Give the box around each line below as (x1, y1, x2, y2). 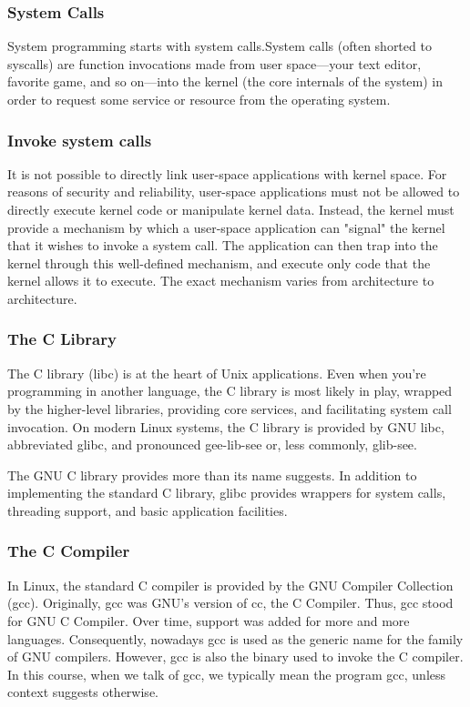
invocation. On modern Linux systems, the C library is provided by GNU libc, (7, 417, 444, 436)
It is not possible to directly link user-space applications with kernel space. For (7, 164, 447, 183)
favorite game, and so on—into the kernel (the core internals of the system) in (7, 72, 443, 91)
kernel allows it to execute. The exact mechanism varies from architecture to (7, 271, 434, 290)
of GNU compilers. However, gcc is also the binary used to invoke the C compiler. (7, 647, 464, 666)
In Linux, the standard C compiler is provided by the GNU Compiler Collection (7, 575, 454, 594)
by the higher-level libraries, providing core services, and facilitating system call (7, 399, 452, 418)
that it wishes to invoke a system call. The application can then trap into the (7, 236, 438, 255)
